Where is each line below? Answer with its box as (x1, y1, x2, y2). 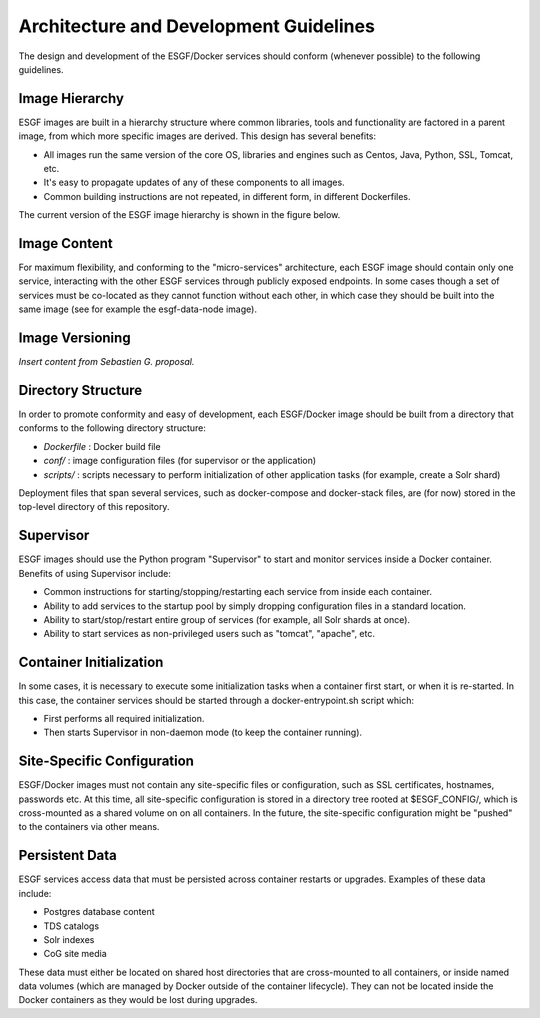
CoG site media (43, 948, 107, 960)
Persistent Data (18, 847, 117, 864)
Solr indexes (43, 933, 95, 945)
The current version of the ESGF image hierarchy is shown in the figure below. (18, 209, 341, 221)
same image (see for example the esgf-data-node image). (18, 303, 257, 315)
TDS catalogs (43, 920, 100, 932)
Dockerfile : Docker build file (43, 440, 161, 452)
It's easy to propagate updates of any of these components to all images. (43, 176, 345, 189)
